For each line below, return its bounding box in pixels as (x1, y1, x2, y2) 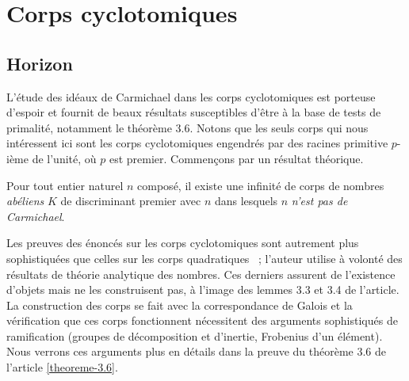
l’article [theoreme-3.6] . (6, 359, 118, 375)
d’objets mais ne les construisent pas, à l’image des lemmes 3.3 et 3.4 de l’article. (6, 281, 399, 298)
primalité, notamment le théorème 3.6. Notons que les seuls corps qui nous (6, 119, 369, 135)
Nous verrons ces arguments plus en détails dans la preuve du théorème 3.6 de (6, 343, 387, 360)
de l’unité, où (32, 150, 97, 166)
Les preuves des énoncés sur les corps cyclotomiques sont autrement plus (6, 234, 359, 251)
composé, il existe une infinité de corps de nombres (137, 177, 384, 193)
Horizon (6, 51, 73, 75)
